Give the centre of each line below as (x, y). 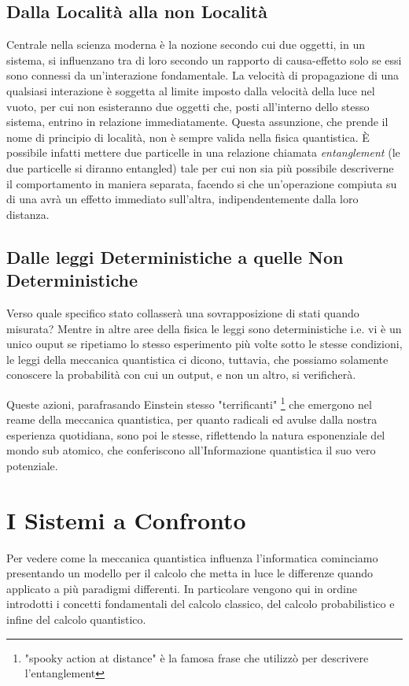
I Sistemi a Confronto (126, 519)
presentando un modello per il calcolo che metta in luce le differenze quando (190, 573)
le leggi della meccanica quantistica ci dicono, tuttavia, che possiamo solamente (197, 359)
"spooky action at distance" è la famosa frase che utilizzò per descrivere (197, 657)
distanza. (28, 214)
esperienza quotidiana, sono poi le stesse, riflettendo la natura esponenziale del (196, 434)
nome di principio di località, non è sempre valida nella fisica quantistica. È (188, 137)
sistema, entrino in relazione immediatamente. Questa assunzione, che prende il (197, 122)
